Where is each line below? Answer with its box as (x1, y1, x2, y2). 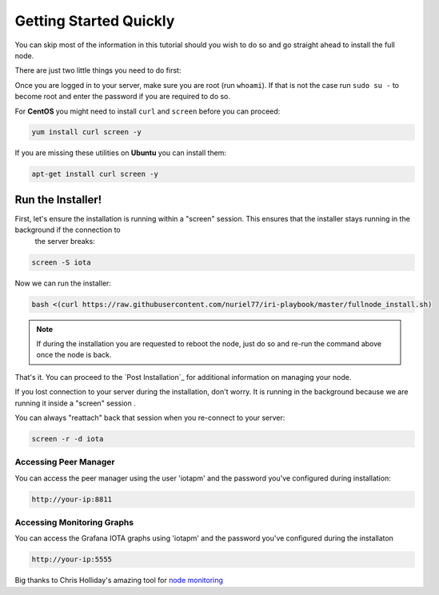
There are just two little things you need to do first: (14, 66, 182, 75)
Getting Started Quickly (14, 12, 175, 30)
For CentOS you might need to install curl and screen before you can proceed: (14, 106, 281, 116)
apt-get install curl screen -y (31, 170, 159, 179)
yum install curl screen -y (31, 128, 142, 137)
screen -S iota (31, 258, 91, 267)
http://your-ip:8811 (31, 494, 112, 504)
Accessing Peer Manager (14, 457, 115, 468)
